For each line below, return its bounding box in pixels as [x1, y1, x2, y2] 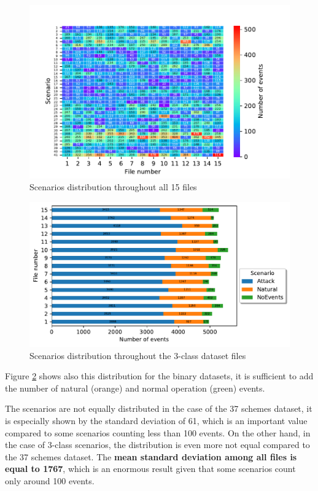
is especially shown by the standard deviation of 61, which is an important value [5, 414, 308, 427]
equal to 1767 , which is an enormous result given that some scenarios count [5, 462, 296, 475]
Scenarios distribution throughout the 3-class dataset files [29, 349, 246, 361]
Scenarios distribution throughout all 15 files [29, 180, 197, 193]
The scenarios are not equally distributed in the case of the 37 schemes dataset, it [5, 402, 312, 415]
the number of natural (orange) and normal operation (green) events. [5, 381, 265, 394]
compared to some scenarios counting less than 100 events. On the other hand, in [5, 426, 311, 439]
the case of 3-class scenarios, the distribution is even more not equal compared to [5, 438, 310, 451]
